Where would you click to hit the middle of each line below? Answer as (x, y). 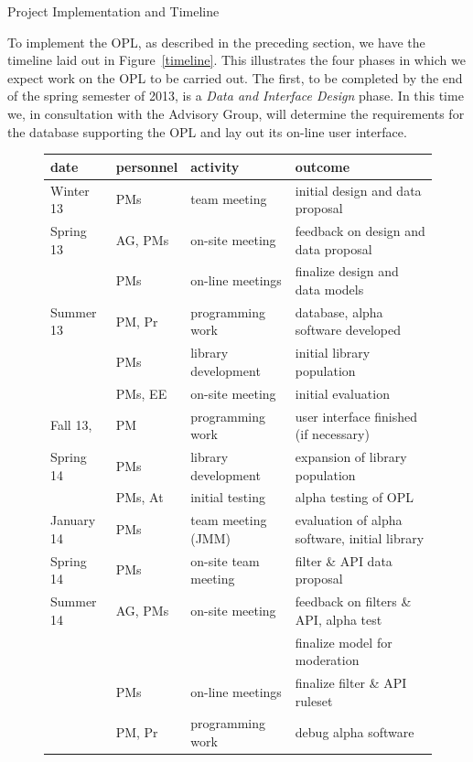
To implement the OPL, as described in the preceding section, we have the (216, 42)
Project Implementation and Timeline (113, 11)
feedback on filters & (353, 601)
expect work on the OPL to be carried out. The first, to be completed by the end (235, 77)
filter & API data (344, 560)
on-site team (225, 560)
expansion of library (351, 456)
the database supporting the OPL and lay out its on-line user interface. (207, 131)
